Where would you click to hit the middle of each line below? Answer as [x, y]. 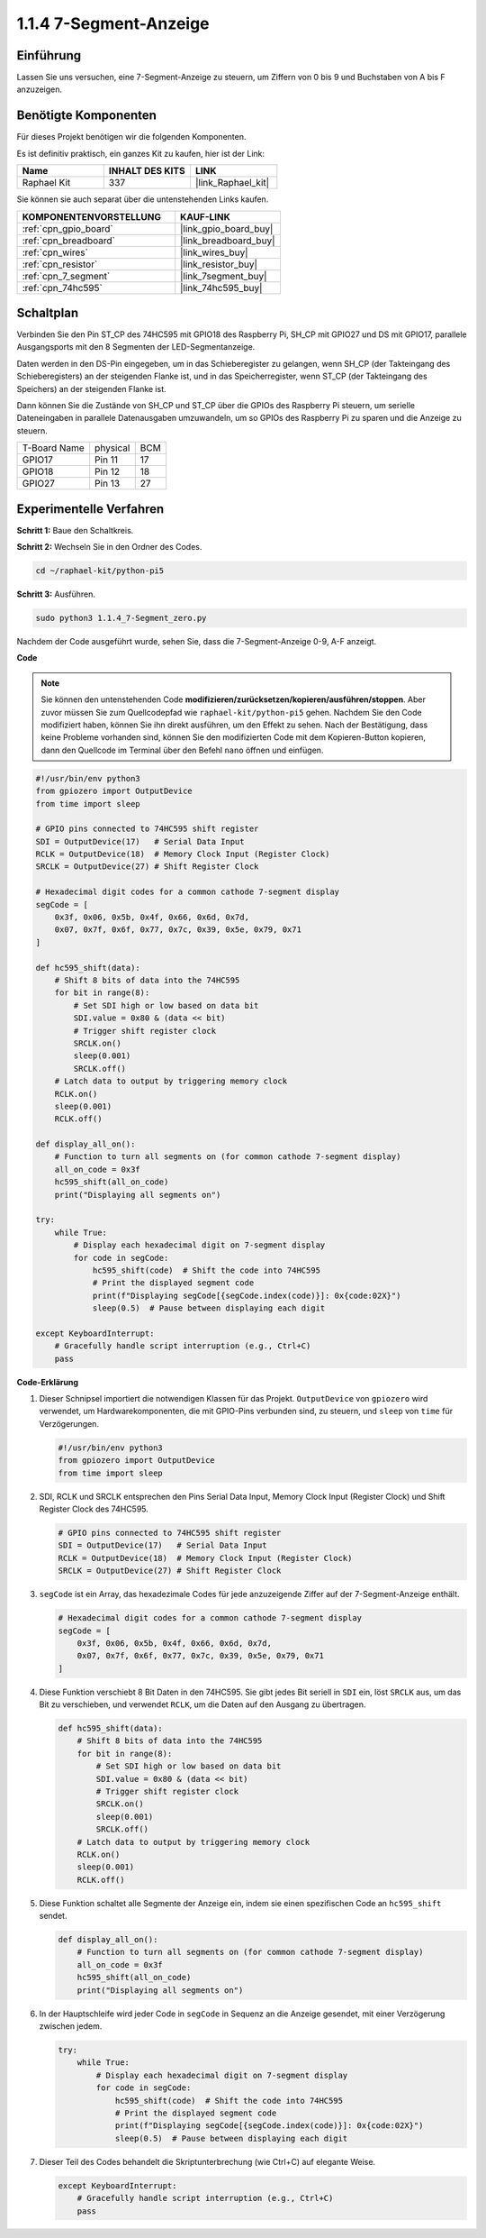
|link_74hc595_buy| [221, 288]
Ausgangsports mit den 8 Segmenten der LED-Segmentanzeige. [136, 347]
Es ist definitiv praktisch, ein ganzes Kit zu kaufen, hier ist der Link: [141, 153]
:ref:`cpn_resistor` [60, 264]
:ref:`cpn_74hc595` [62, 288]
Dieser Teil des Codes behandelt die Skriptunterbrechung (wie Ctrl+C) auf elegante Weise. [207, 2161]
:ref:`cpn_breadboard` [69, 241]
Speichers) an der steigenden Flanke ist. [91, 388]
